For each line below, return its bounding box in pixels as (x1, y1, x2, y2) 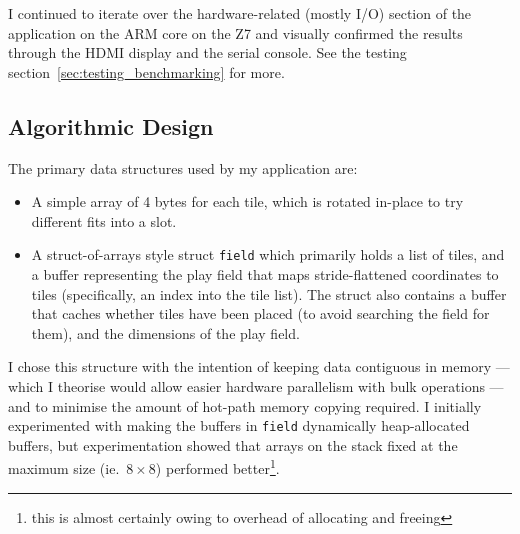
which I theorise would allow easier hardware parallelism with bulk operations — (8, 375, 504, 396)
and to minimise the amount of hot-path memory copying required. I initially (8, 395, 482, 416)
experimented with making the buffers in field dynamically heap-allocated (8, 415, 470, 436)
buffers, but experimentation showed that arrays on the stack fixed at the (8, 434, 458, 455)
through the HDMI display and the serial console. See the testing (8, 42, 407, 63)
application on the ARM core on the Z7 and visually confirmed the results (8, 22, 463, 43)
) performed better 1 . (155, 455, 280, 479)
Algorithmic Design (8, 110, 214, 141)
